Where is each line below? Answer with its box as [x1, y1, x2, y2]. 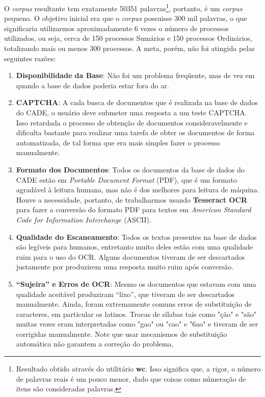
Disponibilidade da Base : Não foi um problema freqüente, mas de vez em [16, 70, 255, 81]
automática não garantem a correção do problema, [16, 338, 174, 349]
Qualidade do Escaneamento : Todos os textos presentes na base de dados [16, 231, 257, 242]
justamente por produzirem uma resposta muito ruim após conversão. [16, 261, 233, 272]
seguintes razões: [4, 53, 56, 63]
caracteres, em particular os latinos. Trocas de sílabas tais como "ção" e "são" [16, 308, 257, 319]
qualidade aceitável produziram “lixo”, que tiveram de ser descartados [16, 288, 235, 299]
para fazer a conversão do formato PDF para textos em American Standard [16, 204, 251, 215]
